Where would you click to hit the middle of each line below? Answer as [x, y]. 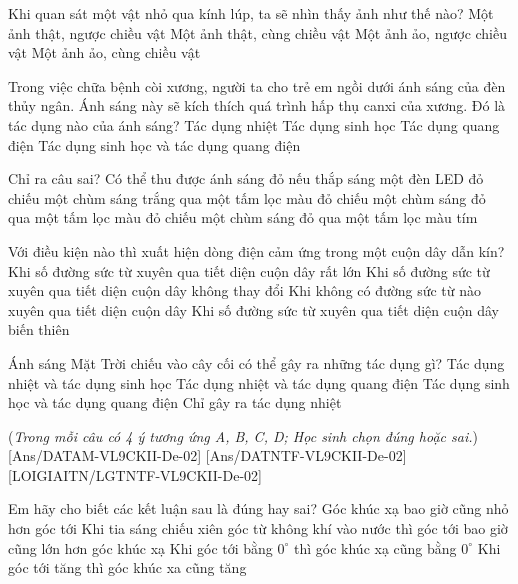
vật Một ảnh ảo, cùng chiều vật [104, 52]
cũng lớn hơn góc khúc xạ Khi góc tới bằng [140, 547]
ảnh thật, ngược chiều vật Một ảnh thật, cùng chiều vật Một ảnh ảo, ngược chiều [258, 32]
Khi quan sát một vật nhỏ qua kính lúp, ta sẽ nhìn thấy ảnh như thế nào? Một [251, 13]
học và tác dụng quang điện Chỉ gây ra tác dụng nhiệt [175, 402]
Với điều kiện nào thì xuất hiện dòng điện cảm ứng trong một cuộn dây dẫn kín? [256, 250]
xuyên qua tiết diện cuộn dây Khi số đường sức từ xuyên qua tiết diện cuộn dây [253, 309]
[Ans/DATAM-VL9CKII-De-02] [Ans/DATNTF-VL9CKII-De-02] [207, 455]
